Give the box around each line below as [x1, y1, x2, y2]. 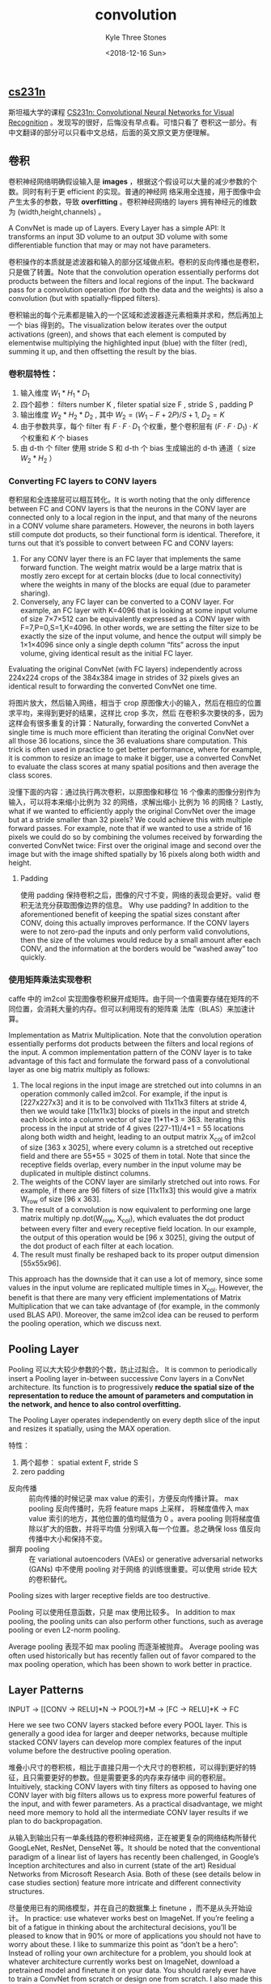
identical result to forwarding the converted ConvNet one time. [8, 681, 217, 691]
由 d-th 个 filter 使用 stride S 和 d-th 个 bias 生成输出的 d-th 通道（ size [19, 443, 256, 452]
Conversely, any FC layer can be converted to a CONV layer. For [19, 596, 235, 606]
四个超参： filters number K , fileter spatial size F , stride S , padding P [19, 400, 253, 409]
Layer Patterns [8, 1683, 84, 1697]
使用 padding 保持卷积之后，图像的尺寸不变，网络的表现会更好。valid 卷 [19, 890, 261, 900]
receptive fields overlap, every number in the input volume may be [19, 1159, 242, 1170]
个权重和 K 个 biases [19, 433, 89, 443]
